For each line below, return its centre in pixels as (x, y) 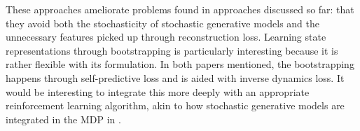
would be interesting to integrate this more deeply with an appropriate (158, 91)
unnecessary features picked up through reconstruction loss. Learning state (166, 37)
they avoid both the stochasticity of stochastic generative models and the (163, 23)
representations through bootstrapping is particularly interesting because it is (172, 50)
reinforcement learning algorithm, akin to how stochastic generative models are (175, 105)
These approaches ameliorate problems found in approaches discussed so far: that (180, 9)
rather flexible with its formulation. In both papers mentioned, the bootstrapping (180, 64)
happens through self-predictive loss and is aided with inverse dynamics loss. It (175, 77)
